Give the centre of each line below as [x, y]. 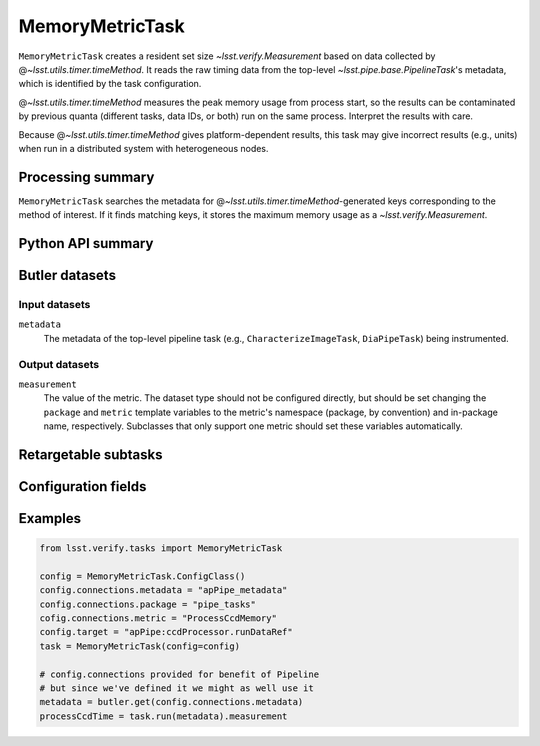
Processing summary [86, 176]
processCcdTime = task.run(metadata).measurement [163, 716]
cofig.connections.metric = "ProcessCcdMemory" [158, 618]
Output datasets [59, 364]
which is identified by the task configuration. [110, 84]
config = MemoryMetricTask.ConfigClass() [142, 576]
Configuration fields [82, 486]
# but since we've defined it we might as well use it [176, 688]
